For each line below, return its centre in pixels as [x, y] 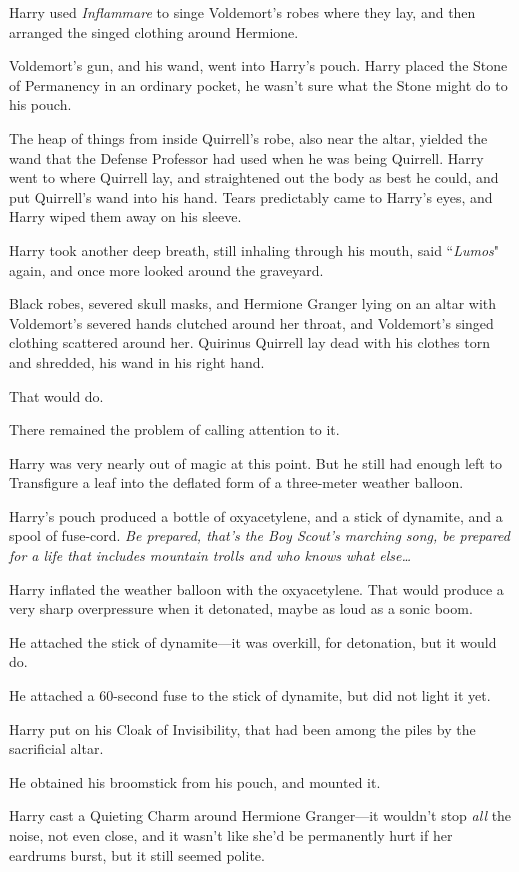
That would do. [56, 395]
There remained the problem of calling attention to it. [174, 429]
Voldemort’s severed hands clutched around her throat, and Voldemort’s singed [251, 322]
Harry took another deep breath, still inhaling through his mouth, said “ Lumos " [254, 249]
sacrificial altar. [56, 748]
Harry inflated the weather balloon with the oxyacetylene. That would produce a [256, 588]
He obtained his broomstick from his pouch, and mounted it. [195, 781]
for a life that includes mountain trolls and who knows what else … [210, 555]
